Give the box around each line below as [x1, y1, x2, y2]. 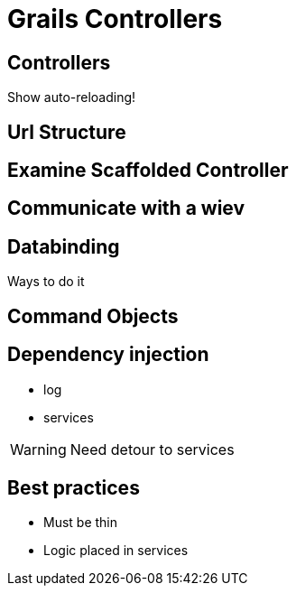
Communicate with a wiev [7, 197, 245, 220]
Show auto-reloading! [7, 89, 136, 106]
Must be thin [43, 514, 118, 531]
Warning [10, 440, 67, 459]
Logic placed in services [43, 542, 189, 559]
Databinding [7, 235, 120, 258]
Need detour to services [69, 440, 235, 459]
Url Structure [7, 120, 126, 144]
